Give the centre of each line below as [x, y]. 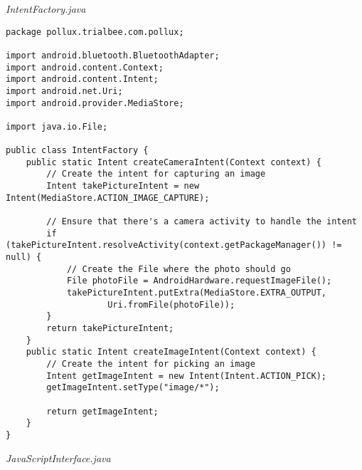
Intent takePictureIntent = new [123, 186]
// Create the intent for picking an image [151, 364]
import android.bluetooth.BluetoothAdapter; [113, 55]
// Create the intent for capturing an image [156, 174]
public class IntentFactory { [77, 151]
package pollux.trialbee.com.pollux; [95, 32]
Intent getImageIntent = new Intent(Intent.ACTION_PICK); [187, 376]
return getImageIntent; [102, 411]
